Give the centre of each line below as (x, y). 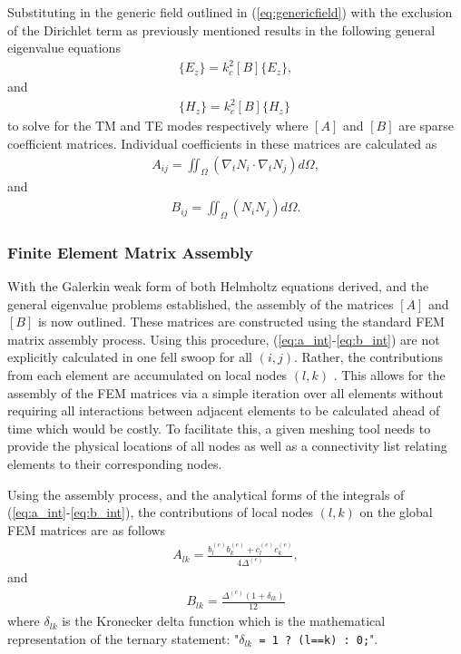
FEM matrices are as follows (87, 529)
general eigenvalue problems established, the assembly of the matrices (201, 303)
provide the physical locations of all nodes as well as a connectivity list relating (227, 446)
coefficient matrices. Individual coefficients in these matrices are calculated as (222, 144)
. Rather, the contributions (369, 357)
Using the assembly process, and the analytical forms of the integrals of (206, 494)
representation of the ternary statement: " (123, 638)
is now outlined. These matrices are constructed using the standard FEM (241, 322)
